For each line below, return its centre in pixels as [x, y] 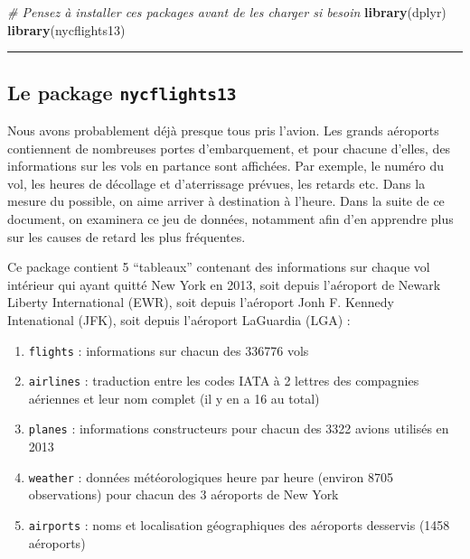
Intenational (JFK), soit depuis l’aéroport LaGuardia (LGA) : [179, 319]
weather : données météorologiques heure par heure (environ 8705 [211, 476]
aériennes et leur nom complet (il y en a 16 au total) [174, 398]
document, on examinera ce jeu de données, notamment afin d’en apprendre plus [230, 218]
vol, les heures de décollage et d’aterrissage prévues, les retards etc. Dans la [216, 183]
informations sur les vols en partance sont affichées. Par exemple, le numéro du [226, 166]
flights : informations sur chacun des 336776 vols [169, 350]
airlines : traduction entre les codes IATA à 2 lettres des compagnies [224, 381]
